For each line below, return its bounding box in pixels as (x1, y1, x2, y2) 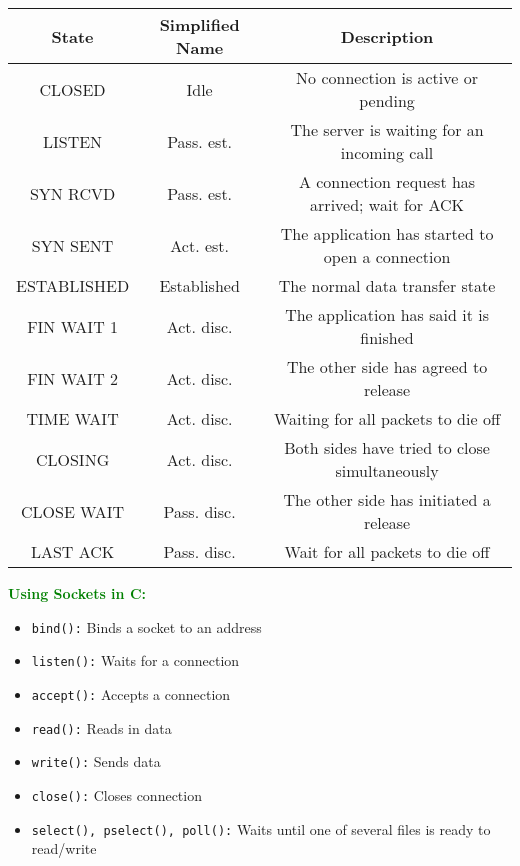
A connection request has (298, 170, 476, 193)
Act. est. (170, 233, 229, 257)
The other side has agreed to (286, 355, 488, 378)
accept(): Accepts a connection (31, 683, 231, 704)
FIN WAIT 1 (27, 314, 119, 338)
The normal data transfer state (278, 274, 496, 297)
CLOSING (35, 447, 110, 471)
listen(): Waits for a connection (31, 650, 240, 671)
